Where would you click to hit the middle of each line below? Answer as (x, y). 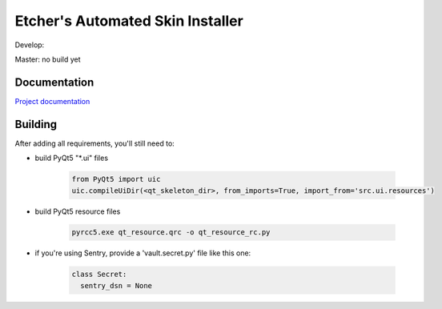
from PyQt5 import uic (116, 179)
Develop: (30, 45)
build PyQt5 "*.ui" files (71, 158)
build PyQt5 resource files (78, 211)
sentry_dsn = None (116, 285)
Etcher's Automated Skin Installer (129, 21)
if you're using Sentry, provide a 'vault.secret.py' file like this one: (143, 253)
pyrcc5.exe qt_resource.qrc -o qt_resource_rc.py (171, 233)
